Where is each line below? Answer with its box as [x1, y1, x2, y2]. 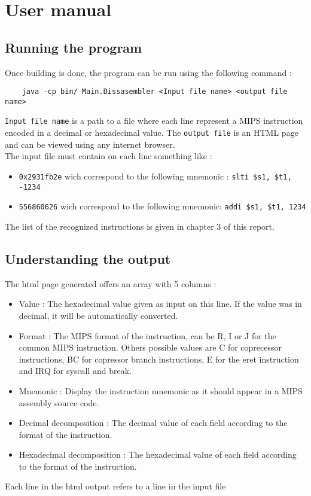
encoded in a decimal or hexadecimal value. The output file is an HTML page [5, 126, 298, 139]
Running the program [5, 38, 142, 56]
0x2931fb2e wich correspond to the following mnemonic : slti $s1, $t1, [19, 169, 292, 182]
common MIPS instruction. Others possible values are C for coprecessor [19, 341, 282, 354]
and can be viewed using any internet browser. [5, 138, 175, 150]
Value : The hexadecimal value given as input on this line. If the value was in [19, 297, 302, 310]
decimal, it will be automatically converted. [19, 309, 178, 321]
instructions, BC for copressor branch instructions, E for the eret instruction [19, 352, 299, 365]
